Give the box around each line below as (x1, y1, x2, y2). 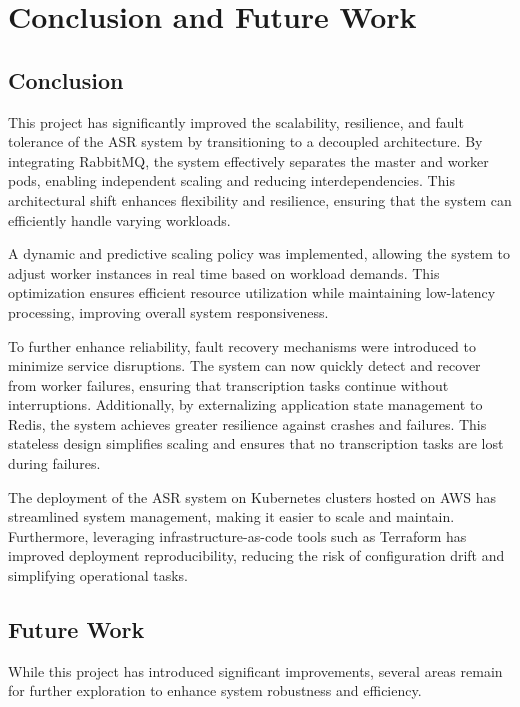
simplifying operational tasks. (8, 565, 188, 586)
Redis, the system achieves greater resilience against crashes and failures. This (8, 413, 487, 434)
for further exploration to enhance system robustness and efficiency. (8, 680, 422, 701)
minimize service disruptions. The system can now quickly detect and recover (8, 355, 481, 376)
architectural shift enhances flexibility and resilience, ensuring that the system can (8, 189, 512, 210)
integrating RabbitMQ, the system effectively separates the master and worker (8, 150, 489, 171)
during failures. (8, 453, 101, 474)
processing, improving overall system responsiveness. (8, 301, 329, 322)
